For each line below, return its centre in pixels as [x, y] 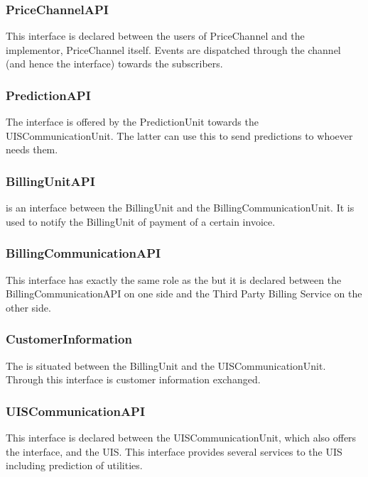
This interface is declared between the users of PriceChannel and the [155, 36]
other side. [28, 307]
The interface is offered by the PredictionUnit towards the [132, 122]
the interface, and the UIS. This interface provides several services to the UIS [174, 451]
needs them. [32, 149]
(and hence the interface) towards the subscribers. [114, 64]
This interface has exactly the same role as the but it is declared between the [174, 279]
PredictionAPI [48, 95]
